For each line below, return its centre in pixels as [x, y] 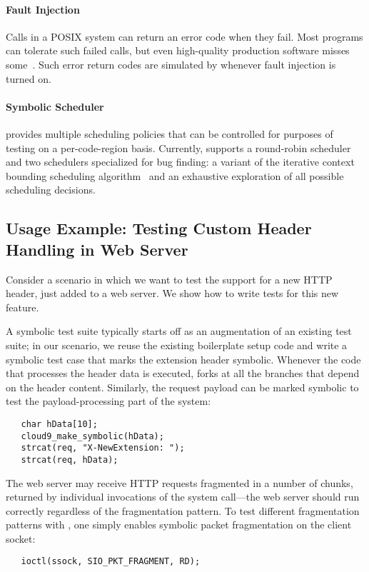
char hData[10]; [59, 424]
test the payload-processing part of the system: [108, 401]
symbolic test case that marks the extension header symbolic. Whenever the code [183, 359]
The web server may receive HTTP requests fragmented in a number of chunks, [180, 482]
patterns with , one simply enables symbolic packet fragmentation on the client [179, 525]
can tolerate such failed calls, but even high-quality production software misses [178, 50]
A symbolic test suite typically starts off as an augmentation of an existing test [179, 331]
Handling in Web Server [97, 249]
